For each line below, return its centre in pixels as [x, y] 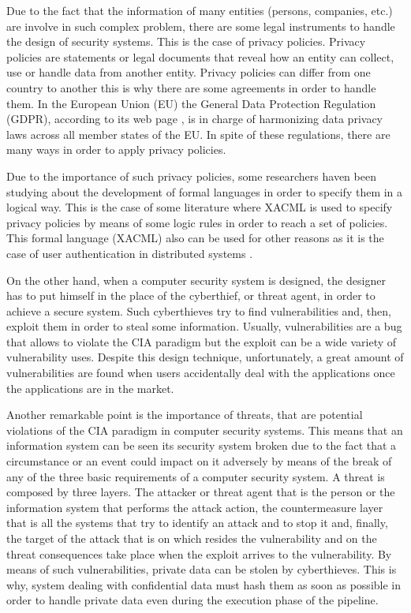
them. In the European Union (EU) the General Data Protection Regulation [191, 103]
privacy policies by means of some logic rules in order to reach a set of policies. [197, 222]
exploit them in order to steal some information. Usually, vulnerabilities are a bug [204, 326]
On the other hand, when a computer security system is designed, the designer [196, 280]
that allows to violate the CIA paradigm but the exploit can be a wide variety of [202, 341]
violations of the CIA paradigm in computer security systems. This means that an [205, 430]
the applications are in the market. [90, 388]
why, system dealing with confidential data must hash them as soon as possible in [204, 584]
